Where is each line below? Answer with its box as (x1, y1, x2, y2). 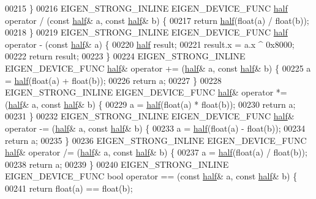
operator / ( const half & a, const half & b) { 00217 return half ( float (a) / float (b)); (5, 13, 309, 26)
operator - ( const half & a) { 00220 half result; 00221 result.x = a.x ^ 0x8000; (5, 37, 295, 50)
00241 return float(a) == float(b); (5, 181, 133, 194)
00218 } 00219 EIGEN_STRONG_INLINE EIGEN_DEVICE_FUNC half (5, 26, 288, 39)
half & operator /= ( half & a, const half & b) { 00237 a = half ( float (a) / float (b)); (5, 146, 307, 159)
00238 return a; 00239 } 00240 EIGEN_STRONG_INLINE (5, 157, 229, 170)
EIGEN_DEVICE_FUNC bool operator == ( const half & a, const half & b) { (5, 170, 298, 182)
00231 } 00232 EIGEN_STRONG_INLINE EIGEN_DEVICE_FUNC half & (5, 110, 295, 122)
